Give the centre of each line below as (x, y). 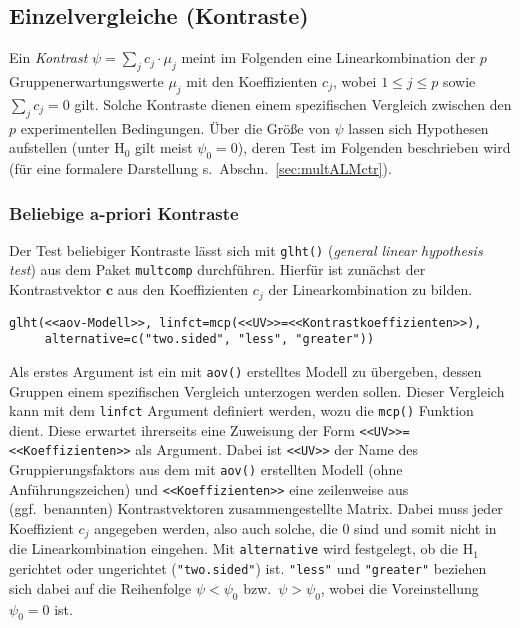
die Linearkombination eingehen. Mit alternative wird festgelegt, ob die (233, 548)
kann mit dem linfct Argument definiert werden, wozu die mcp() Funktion (241, 410)
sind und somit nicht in (425, 528)
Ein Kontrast (48, 57)
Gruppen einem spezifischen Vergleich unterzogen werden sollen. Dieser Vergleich (257, 390)
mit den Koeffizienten (252, 81)
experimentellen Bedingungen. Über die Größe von (175, 127)
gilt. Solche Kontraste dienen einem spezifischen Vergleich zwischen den (293, 103)
